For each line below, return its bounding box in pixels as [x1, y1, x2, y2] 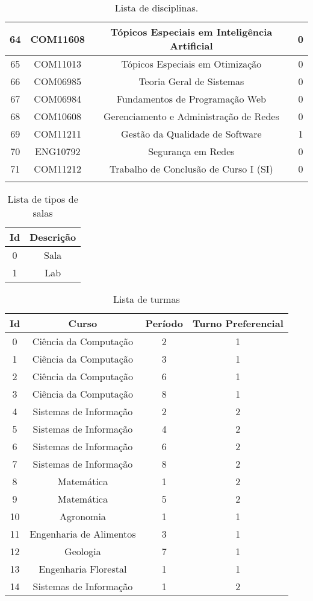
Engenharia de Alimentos [29, 527, 136, 541]
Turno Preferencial [192, 316, 284, 330]
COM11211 [34, 127, 82, 141]
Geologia [64, 544, 101, 558]
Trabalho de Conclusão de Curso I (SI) [109, 162, 273, 176]
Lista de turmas [113, 292, 180, 306]
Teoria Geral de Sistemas [138, 74, 244, 88]
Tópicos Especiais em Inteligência [110, 25, 273, 39]
